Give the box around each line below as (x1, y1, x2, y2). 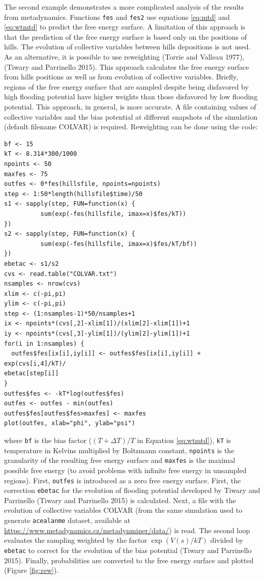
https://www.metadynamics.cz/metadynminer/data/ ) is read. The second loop (4, 525, 250, 535)
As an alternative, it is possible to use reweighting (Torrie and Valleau (4, 51, 223, 62)
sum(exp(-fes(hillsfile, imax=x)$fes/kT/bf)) (40, 240, 197, 247)
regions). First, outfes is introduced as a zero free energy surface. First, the (4, 475, 241, 485)
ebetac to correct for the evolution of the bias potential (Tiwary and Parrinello (4, 544, 252, 555)
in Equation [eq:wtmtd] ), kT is (137, 435, 231, 445)
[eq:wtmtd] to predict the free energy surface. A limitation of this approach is (4, 21, 246, 32)
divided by (210, 535, 243, 545)
